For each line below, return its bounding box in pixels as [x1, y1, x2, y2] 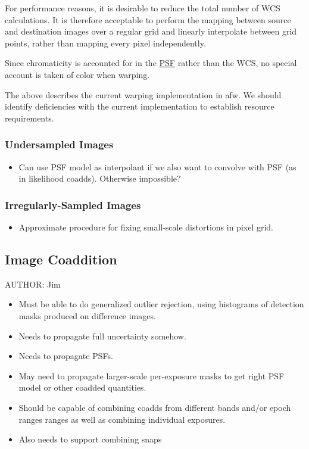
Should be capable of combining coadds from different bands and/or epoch [18, 401, 291, 413]
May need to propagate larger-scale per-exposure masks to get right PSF [18, 369, 285, 382]
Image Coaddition [5, 250, 117, 268]
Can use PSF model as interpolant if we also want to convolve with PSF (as [18, 160, 296, 173]
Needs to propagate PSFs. [18, 350, 113, 362]
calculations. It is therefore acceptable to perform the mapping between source [5, 13, 291, 26]
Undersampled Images [5, 137, 114, 152]
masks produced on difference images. [18, 309, 156, 322]
